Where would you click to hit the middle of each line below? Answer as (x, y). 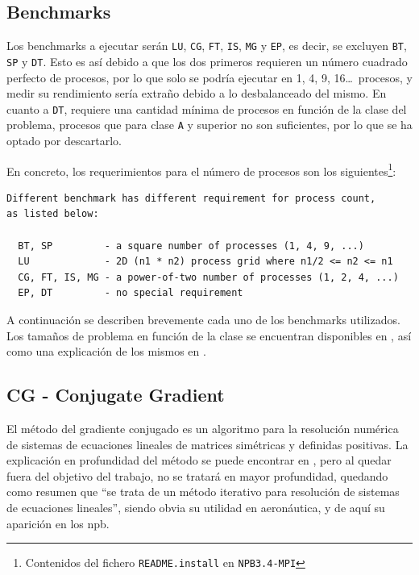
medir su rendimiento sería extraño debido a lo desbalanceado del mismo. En (197, 93)
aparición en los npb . (58, 523)
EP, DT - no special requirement (131, 293)
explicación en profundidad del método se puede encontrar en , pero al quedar (199, 460)
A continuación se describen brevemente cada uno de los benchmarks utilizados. (203, 320)
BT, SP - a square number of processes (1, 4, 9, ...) (191, 246)
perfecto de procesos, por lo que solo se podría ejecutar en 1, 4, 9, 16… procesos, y (209, 77)
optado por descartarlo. (64, 141)
